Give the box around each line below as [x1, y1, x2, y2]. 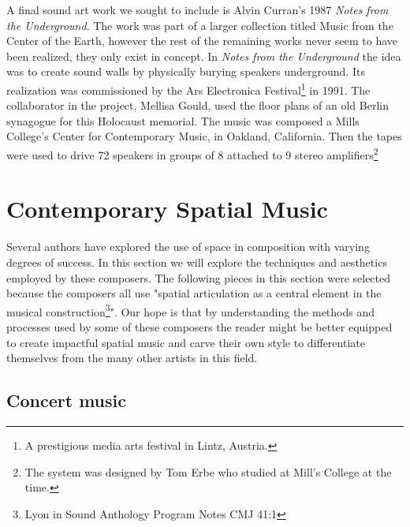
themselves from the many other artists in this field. [6, 349, 258, 366]
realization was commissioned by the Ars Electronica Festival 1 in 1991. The [6, 79, 371, 98]
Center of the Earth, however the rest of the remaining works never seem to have [6, 32, 398, 49]
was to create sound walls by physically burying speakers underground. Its [6, 63, 365, 80]
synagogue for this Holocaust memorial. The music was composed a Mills [6, 112, 360, 129]
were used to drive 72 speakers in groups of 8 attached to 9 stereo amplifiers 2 [6, 144, 378, 163]
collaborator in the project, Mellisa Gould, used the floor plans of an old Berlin [6, 97, 389, 114]
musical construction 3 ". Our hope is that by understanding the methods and [6, 301, 375, 320]
